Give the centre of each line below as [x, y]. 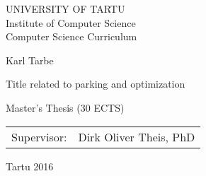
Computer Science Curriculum [71, 36]
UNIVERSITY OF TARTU [65, 8]
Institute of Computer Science [71, 22]
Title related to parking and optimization [96, 84]
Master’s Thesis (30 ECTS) [65, 107]
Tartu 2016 [30, 166]
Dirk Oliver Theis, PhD [137, 136]
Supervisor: [39, 136]
